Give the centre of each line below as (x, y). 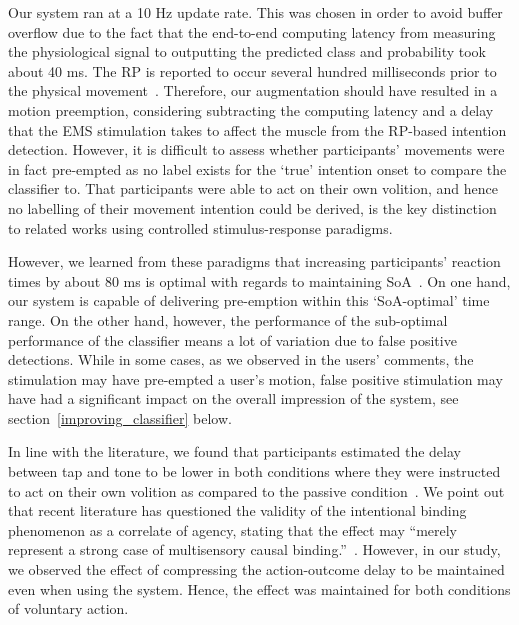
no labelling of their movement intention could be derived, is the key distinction (252, 207)
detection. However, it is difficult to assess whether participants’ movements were (256, 149)
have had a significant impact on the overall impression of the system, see (233, 398)
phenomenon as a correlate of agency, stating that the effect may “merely (232, 529)
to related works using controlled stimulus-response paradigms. (200, 227)
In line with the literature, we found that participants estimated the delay (234, 451)
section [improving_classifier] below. (120, 417)
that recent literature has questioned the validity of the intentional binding (237, 510)
